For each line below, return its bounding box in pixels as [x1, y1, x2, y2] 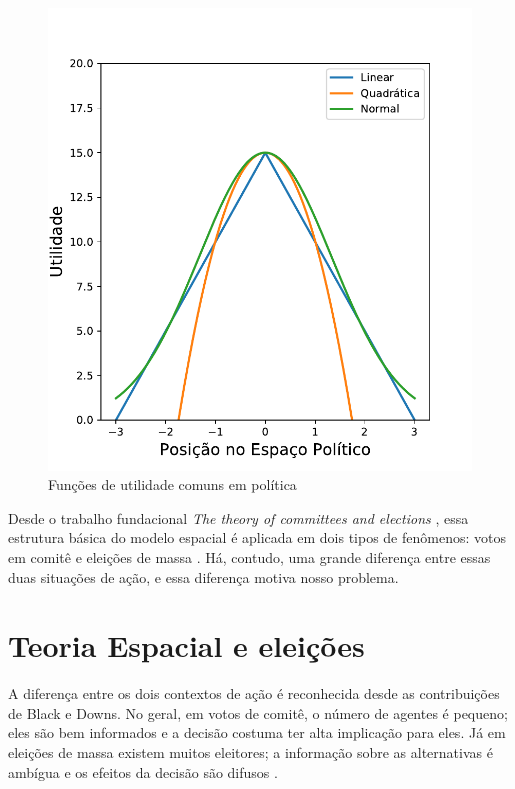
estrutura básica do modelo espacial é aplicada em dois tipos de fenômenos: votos [8, 527, 506, 548]
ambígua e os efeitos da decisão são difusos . [8, 761, 278, 782]
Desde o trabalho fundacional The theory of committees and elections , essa [8, 507, 469, 528]
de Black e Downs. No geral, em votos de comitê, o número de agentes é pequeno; [8, 702, 508, 723]
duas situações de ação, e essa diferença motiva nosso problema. [8, 566, 399, 587]
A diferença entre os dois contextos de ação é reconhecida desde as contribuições [8, 683, 500, 704]
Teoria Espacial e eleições [8, 625, 365, 666]
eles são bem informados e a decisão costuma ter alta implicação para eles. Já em [8, 722, 506, 743]
